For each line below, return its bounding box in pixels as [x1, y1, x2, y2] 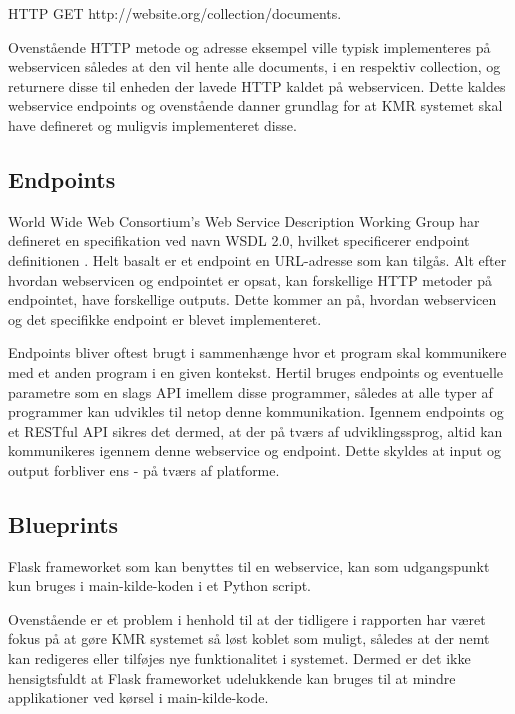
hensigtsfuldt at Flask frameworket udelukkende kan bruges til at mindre [8, 667, 456, 688]
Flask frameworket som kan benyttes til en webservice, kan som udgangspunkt [8, 555, 490, 576]
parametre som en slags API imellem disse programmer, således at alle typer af [8, 381, 493, 402]
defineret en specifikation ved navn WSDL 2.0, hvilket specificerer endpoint [8, 230, 470, 251]
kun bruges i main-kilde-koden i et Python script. [8, 575, 312, 596]
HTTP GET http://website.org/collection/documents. [8, 3, 342, 23]
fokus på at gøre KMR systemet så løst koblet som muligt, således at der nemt [8, 628, 490, 649]
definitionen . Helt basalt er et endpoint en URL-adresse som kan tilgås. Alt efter [8, 249, 507, 270]
